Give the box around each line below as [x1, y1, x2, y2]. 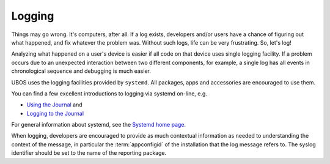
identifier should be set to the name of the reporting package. [11, 149, 167, 157]
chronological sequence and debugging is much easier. [11, 67, 151, 75]
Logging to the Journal [26, 110, 84, 117]
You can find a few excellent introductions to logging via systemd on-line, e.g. [11, 89, 208, 97]
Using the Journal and [26, 101, 82, 108]
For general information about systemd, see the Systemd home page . [11, 121, 186, 129]
